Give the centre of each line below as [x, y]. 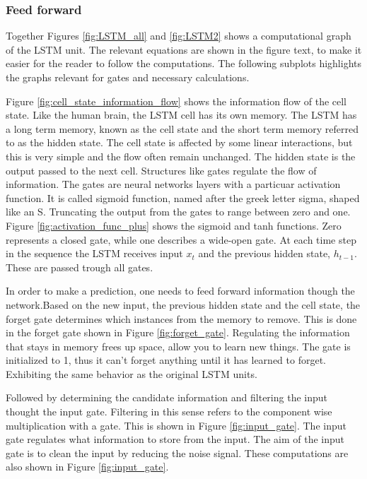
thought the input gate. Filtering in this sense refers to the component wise [169, 412]
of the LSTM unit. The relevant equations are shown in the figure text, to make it [184, 49]
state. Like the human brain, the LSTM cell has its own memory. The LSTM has [181, 115]
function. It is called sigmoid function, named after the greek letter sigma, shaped [183, 197]
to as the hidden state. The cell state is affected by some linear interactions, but [179, 142]
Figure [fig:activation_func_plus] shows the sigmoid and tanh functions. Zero [174, 225]
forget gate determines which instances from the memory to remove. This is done [181, 318]
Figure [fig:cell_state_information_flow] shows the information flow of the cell [176, 101]
